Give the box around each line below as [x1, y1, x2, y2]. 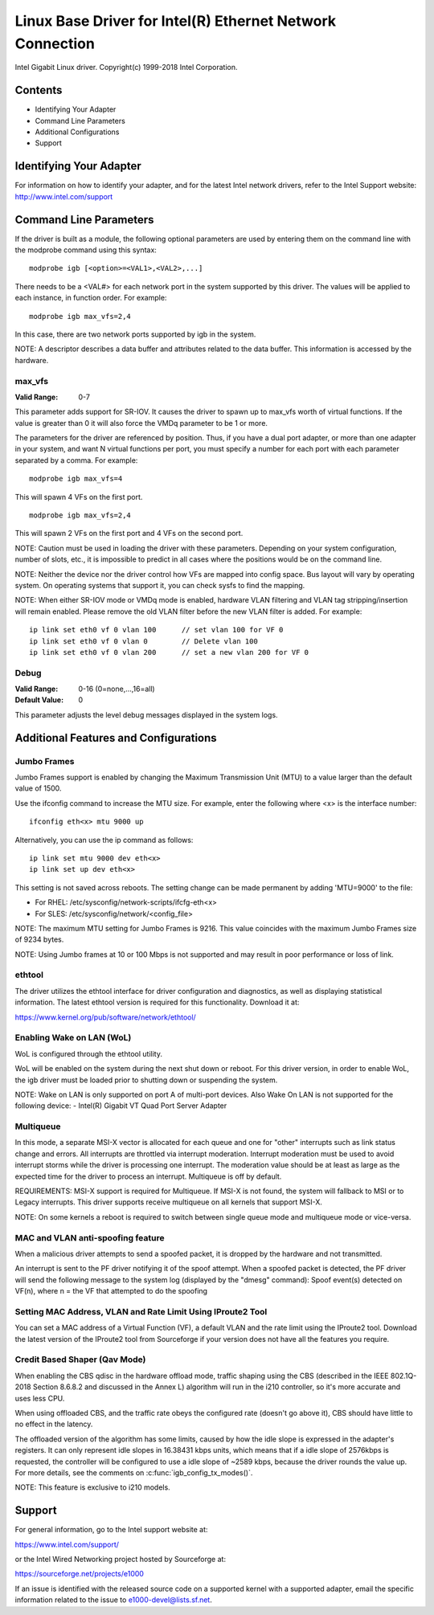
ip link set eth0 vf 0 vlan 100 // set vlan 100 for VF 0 [29, 625, 284, 635]
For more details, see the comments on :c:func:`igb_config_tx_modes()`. [14, 1467, 253, 1478]
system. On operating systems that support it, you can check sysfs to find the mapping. [14, 580, 305, 590]
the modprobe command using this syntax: [14, 245, 157, 255]
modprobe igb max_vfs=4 [29, 474, 123, 484]
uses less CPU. [14, 1393, 65, 1403]
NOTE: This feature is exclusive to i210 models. [14, 1482, 170, 1492]
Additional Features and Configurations [14, 731, 217, 745]
